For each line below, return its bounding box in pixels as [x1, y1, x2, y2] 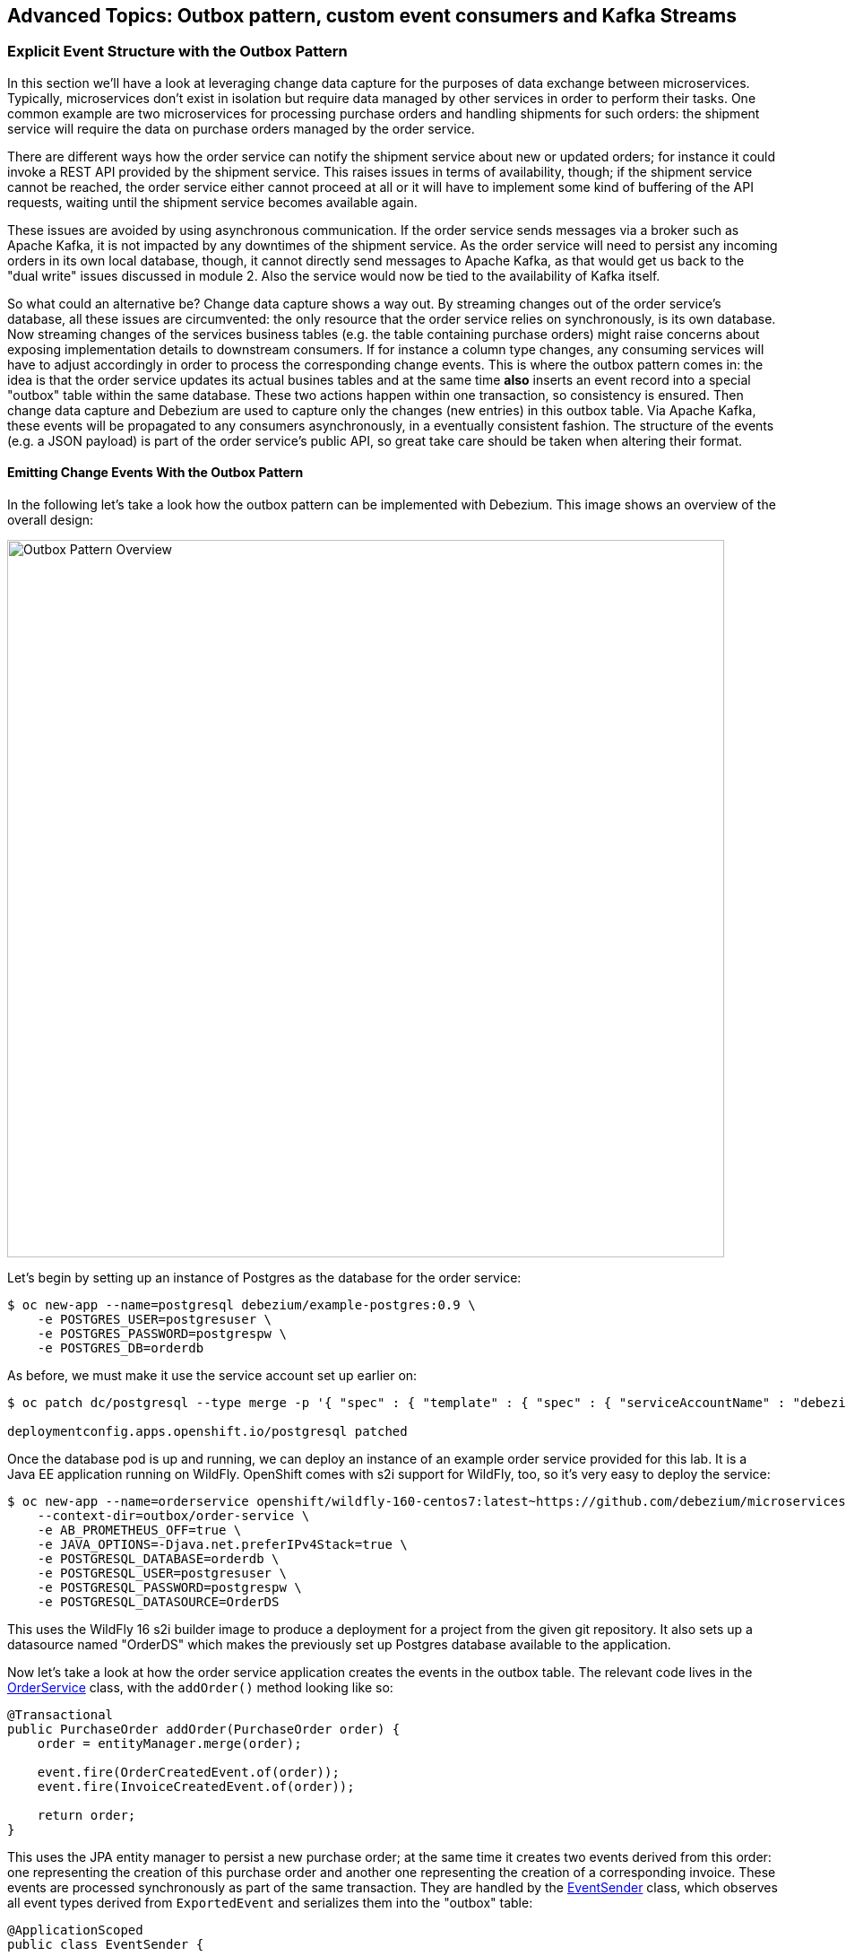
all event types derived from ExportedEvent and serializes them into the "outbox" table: [7, 1895, 533, 1911]
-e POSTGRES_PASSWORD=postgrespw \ [37, 1326, 287, 1342]
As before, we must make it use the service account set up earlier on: [7, 1368, 418, 1384]
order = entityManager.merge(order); [37, 1736, 302, 1752]
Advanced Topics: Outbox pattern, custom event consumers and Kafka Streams [7, 4, 737, 27]
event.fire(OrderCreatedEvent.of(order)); [37, 1765, 340, 1780]
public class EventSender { [7, 1937, 204, 1952]
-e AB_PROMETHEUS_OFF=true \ [37, 1523, 242, 1538]
